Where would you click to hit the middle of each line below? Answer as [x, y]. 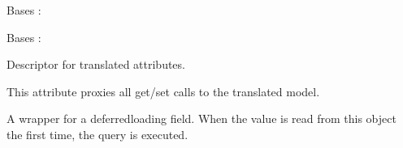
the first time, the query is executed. [97, 134]
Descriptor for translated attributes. [96, 64]
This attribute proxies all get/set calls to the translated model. [163, 91]
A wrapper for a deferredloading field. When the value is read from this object [201, 118]
